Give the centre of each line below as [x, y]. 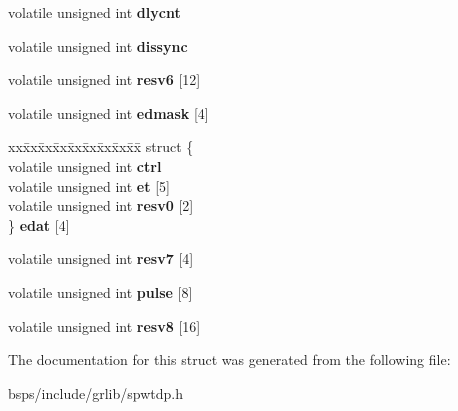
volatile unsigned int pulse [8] [100, 291]
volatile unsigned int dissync [98, 45]
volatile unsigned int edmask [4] [108, 112]
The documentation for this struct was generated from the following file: [229, 359]
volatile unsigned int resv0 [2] [101, 205]
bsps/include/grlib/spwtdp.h [95, 392]
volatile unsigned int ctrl [85, 165]
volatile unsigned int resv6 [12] [104, 79]
